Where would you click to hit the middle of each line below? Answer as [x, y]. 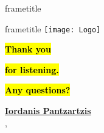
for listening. [32, 69]
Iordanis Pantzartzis [48, 111]
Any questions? [38, 90]
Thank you [28, 49]
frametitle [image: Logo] [53, 28]
